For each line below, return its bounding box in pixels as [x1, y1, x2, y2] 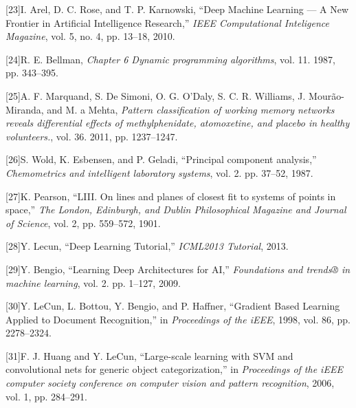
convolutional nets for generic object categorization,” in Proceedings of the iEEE [5, 362, 343, 376]
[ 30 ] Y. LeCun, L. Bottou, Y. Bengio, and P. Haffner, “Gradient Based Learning [5, 299, 340, 313]
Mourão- [309, 88, 344, 103]
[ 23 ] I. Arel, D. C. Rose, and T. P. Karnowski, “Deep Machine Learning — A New [5, 2, 349, 16]
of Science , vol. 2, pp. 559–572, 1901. [5, 215, 161, 230]
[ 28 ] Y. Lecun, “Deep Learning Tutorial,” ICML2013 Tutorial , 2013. [5, 239, 289, 253]
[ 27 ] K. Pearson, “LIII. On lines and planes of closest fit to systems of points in [5, 189, 336, 203]
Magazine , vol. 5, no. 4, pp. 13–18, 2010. [5, 29, 175, 43]
